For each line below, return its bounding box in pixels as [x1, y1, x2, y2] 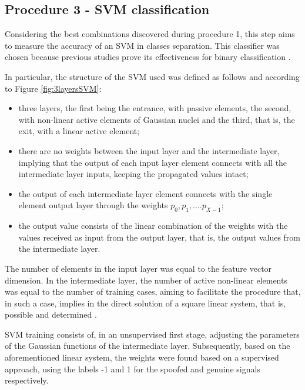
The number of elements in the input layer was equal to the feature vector [5, 262, 272, 274]
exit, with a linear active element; [18, 125, 140, 137]
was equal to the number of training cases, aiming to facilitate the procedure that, [5, 285, 301, 298]
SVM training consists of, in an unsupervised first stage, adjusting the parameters [5, 328, 300, 340]
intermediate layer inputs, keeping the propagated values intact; [18, 168, 249, 180]
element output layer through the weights [18, 199, 168, 211]
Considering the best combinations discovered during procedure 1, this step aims [5, 28, 295, 40]
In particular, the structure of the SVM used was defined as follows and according [5, 70, 300, 82]
